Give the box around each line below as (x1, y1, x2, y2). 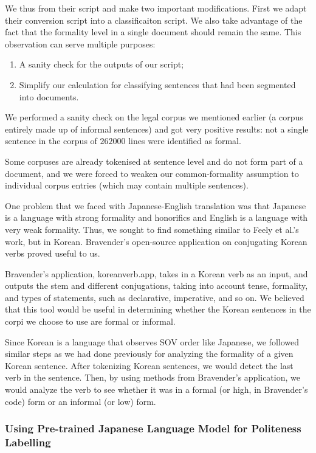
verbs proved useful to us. (5, 247, 100, 260)
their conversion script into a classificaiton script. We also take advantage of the (5, 13, 303, 26)
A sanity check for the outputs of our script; (19, 58, 184, 71)
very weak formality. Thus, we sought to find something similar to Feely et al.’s (5, 223, 299, 235)
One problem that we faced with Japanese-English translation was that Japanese (5, 199, 306, 212)
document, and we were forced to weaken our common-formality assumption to (5, 167, 299, 179)
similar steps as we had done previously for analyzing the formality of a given (5, 347, 294, 360)
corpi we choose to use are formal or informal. (5, 315, 176, 328)
